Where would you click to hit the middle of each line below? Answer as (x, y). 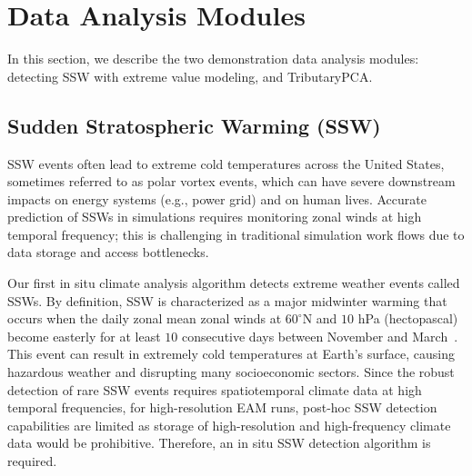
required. (32, 461)
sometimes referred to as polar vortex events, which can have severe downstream (231, 181)
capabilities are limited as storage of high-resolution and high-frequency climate (229, 425)
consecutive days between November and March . (320, 336)
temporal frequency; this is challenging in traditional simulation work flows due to (236, 234)
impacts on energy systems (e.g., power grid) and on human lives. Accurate (217, 198)
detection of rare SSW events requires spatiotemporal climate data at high (215, 389)
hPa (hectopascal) (408, 318)
